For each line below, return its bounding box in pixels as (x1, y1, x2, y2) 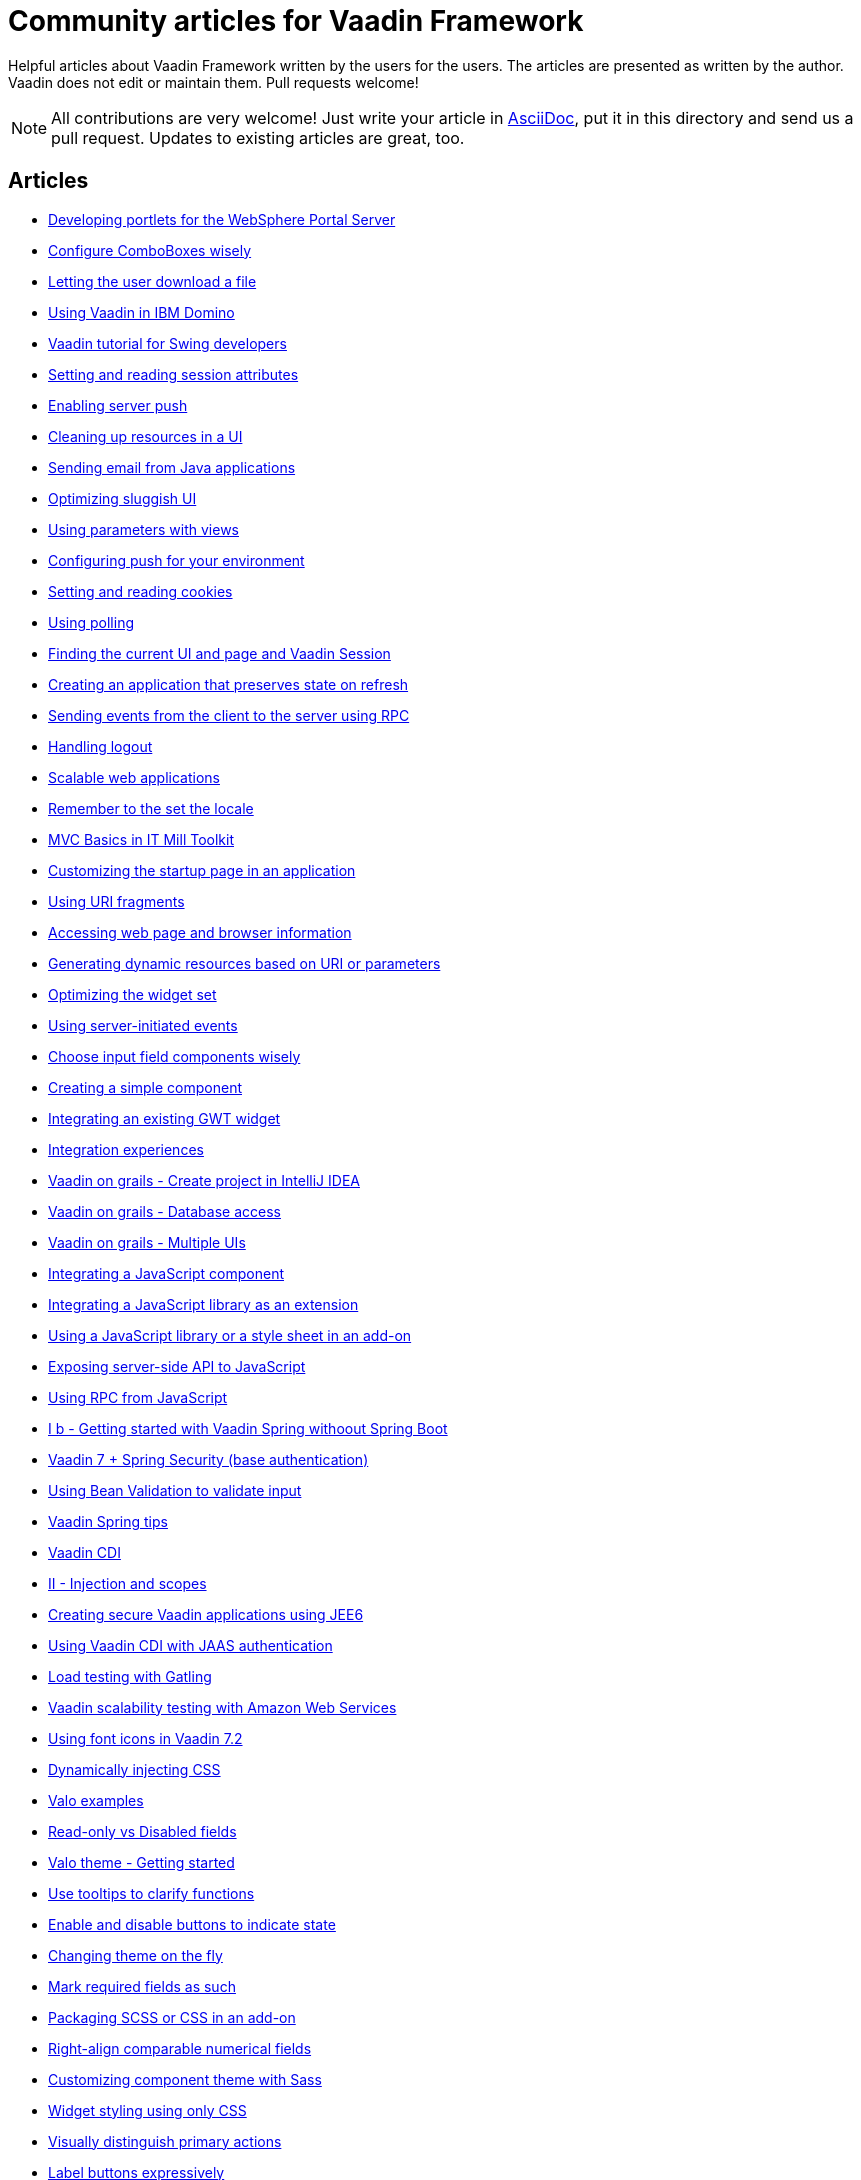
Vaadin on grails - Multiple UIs (48, 1233, 246, 1251)
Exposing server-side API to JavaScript (48, 1357, 306, 1375)
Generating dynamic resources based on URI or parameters (48, 954, 441, 972)
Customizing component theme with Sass (48, 2070, 322, 2088)
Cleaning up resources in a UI (48, 427, 243, 445)
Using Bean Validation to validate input (48, 1481, 302, 1499)
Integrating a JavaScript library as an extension (48, 1295, 359, 1313)
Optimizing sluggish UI (48, 489, 197, 507)
